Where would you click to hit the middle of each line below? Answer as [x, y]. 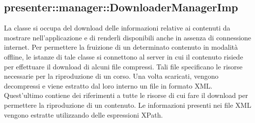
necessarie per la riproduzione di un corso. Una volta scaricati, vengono [111, 76]
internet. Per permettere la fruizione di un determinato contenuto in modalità [121, 47]
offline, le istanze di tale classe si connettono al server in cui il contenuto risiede [124, 56]
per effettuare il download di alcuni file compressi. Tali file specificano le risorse [123, 66]
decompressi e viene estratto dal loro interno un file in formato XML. [108, 85]
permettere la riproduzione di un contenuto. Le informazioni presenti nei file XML [128, 105]
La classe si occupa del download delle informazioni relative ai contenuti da [117, 28]
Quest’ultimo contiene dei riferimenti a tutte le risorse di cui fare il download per [126, 95]
